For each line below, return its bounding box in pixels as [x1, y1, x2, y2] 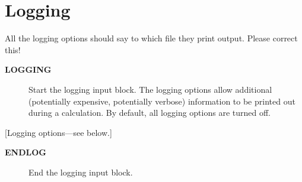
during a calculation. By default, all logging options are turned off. [28, 106, 271, 119]
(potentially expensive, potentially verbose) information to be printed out [28, 95, 295, 107]
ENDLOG [5, 146, 46, 158]
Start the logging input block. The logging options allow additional [28, 83, 272, 95]
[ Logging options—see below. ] [5, 126, 112, 138]
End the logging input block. [28, 165, 133, 178]
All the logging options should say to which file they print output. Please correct [5, 32, 298, 44]
